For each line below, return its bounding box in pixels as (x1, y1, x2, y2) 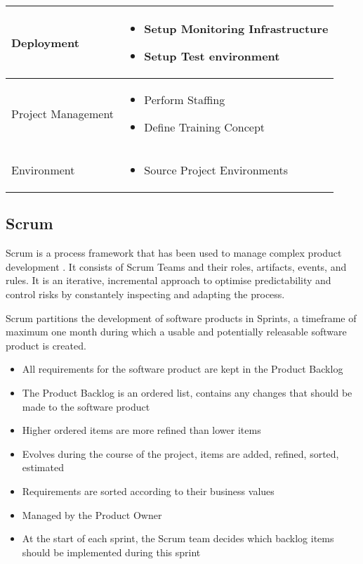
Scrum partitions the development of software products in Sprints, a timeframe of (6, 310, 357, 325)
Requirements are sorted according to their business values (22, 483, 275, 498)
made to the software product (22, 399, 150, 414)
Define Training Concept (144, 119, 265, 135)
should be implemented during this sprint (22, 544, 201, 559)
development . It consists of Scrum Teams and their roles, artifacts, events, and (6, 259, 347, 274)
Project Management (11, 105, 114, 122)
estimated (22, 460, 64, 475)
